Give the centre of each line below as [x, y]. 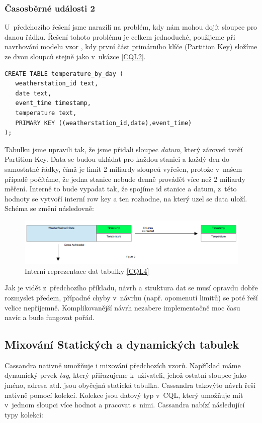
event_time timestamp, [53, 103]
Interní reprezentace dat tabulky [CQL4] [87, 271]
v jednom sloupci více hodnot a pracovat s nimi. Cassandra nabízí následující [125, 405]
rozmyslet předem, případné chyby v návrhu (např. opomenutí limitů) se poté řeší [131, 297]
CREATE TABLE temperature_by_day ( [64, 74]
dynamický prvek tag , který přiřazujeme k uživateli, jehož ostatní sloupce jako [125, 375]
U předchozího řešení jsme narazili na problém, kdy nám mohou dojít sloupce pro [131, 27]
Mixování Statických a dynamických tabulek [122, 344]
